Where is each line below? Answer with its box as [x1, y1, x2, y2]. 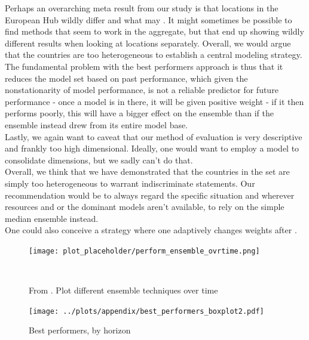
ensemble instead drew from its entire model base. [5, 118, 188, 131]
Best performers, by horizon [29, 324, 131, 336]
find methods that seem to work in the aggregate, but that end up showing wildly [5, 25, 304, 38]
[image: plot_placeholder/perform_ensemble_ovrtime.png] [29, 246, 260, 255]
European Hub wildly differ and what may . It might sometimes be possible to [5, 13, 292, 26]
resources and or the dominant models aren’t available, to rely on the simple [5, 200, 284, 213]
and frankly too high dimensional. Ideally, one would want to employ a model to [5, 142, 299, 154]
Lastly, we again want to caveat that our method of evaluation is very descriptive [5, 130, 302, 143]
